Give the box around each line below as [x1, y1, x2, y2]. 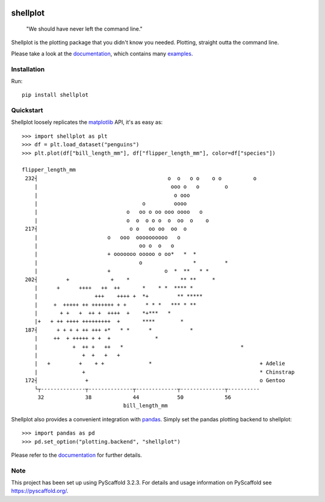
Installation [11, 65, 45, 73]
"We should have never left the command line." [26, 25, 143, 33]
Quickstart [11, 106, 43, 114]
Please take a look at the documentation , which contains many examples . [11, 50, 193, 57]
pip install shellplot [22, 91, 89, 99]
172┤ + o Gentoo [25, 377, 285, 384]
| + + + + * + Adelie [34, 360, 285, 367]
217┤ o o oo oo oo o [25, 226, 187, 232]
